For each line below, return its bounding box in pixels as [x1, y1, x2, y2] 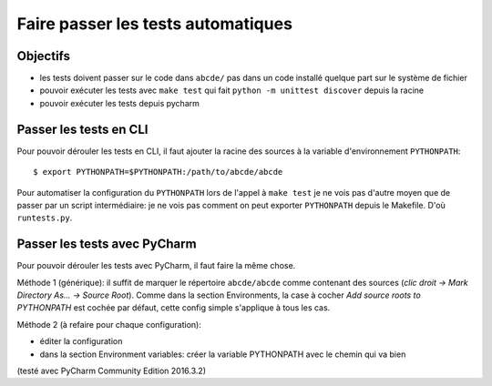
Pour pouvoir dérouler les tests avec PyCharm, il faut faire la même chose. [16, 260, 296, 271]
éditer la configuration [39, 336, 123, 347]
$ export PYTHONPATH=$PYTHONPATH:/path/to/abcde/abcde [33, 167, 283, 178]
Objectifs [16, 48, 71, 64]
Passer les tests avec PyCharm [16, 237, 197, 252]
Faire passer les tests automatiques [16, 14, 293, 34]
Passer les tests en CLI [16, 121, 149, 137]
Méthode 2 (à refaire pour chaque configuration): [16, 319, 202, 330]
